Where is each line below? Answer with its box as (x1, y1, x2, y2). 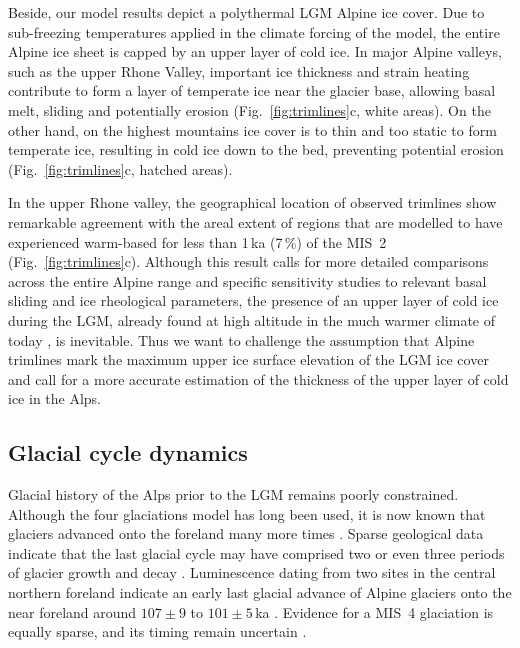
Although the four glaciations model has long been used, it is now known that (8, 503, 486, 524)
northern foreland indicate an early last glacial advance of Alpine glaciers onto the (8, 582, 512, 603)
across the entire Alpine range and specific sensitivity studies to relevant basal (8, 270, 487, 291)
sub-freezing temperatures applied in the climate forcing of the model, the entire (8, 21, 500, 42)
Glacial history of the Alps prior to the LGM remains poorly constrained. (8, 484, 459, 505)
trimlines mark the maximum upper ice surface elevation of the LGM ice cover (8, 349, 489, 370)
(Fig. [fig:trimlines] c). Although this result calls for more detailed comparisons (8, 251, 489, 272)
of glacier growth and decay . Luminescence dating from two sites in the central (8, 562, 496, 583)
